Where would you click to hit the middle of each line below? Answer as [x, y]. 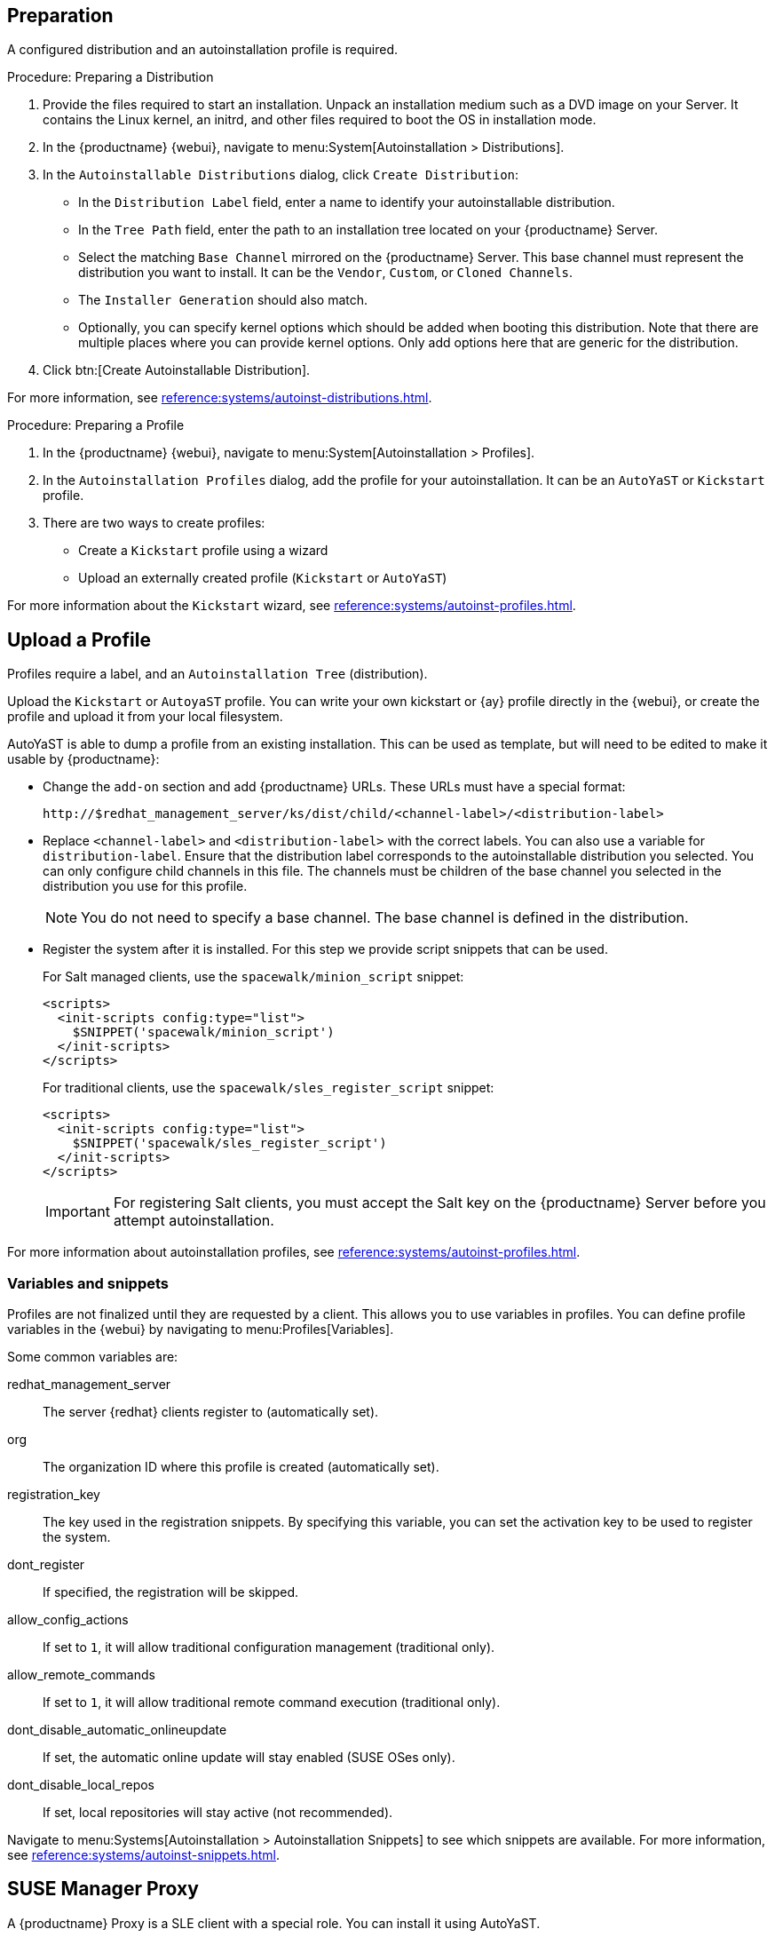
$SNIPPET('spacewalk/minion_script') [203, 1032]
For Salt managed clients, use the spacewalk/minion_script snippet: [253, 977]
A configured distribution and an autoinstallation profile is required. [203, 50]
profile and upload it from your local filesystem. [145, 717]
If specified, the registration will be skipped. [171, 1592]
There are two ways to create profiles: [154, 523]
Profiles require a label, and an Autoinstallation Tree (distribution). [217, 674]
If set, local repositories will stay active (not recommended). [218, 1813]
